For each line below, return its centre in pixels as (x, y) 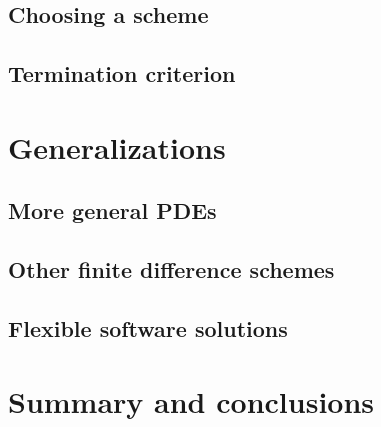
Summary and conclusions (191, 401)
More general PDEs (112, 210)
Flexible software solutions (148, 327)
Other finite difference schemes (171, 269)
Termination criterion (122, 73)
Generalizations (117, 146)
